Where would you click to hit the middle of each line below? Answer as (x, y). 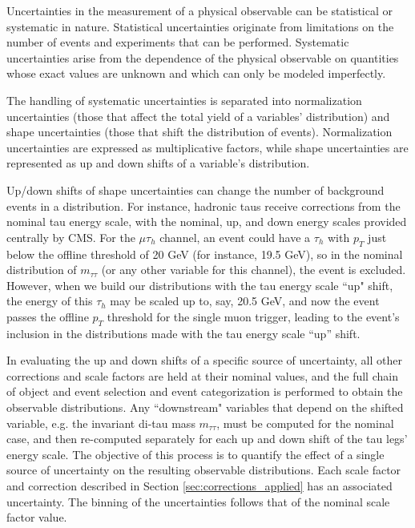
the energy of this (50, 301)
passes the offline (48, 316)
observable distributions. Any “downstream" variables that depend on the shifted (205, 407)
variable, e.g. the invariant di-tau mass (101, 423)
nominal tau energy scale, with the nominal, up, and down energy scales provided (207, 222)
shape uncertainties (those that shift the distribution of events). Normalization (199, 132)
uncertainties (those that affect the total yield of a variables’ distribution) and (198, 116)
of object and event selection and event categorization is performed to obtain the (205, 391)
